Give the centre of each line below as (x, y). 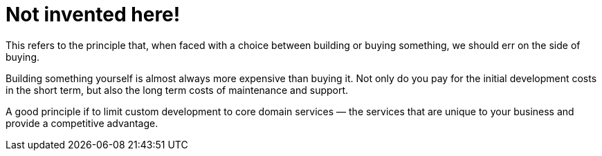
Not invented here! (93, 14)
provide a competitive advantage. (82, 123)
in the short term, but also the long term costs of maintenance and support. (177, 90)
